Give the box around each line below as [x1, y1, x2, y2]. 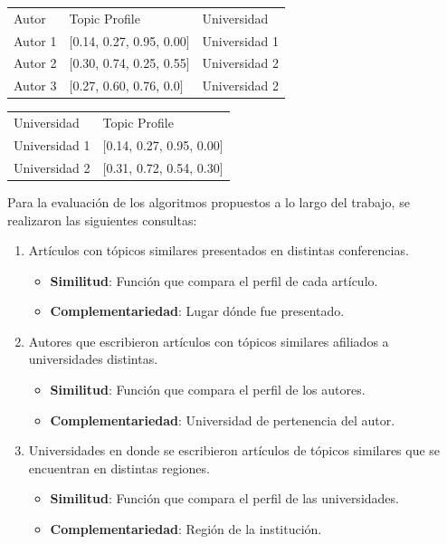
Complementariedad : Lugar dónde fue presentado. [50, 301, 345, 320]
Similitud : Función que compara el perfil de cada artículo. [50, 271, 378, 290]
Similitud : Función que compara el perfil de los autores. [50, 380, 366, 399]
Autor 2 [14, 53, 57, 72]
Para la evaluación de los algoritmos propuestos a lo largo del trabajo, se [7, 192, 410, 211]
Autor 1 [14, 31, 57, 50]
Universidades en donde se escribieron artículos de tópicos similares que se [28, 441, 441, 460]
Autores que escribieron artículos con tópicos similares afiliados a [28, 331, 389, 350]
